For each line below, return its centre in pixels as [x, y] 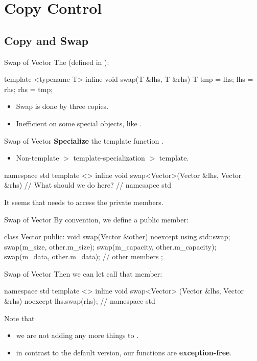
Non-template [38, 158]
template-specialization [109, 158]
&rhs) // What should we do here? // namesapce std [88, 185]
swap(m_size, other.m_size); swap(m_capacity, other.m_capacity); [110, 246]
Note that [19, 318]
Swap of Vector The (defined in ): [57, 62]
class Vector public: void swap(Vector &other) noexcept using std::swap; [117, 236]
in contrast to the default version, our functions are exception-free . [124, 352]
